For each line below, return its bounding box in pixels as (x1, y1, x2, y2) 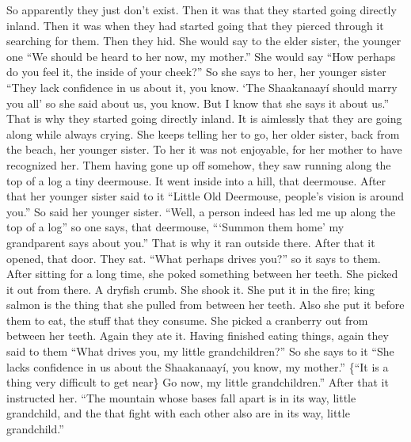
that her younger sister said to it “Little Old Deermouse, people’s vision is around (6, 188, 405, 204)
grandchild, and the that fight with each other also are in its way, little (6, 405, 350, 421)
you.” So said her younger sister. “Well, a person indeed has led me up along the (6, 203, 396, 219)
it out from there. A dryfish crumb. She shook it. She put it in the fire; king (6, 280, 375, 297)
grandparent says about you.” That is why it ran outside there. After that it (6, 234, 375, 250)
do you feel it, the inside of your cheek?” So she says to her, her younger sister (6, 63, 386, 80)
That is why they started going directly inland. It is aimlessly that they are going (6, 110, 402, 127)
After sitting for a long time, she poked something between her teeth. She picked (6, 265, 398, 282)
